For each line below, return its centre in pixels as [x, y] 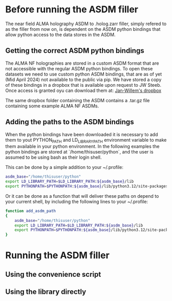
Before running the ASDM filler [72, 10]
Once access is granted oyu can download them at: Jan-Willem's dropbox [83, 90]
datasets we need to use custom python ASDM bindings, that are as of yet [84, 74]
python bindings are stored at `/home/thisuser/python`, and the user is [79, 152]
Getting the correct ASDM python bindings [75, 51]
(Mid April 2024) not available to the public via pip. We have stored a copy [83, 79]
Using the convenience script [53, 274]
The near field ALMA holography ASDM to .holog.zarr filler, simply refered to [86, 24]
